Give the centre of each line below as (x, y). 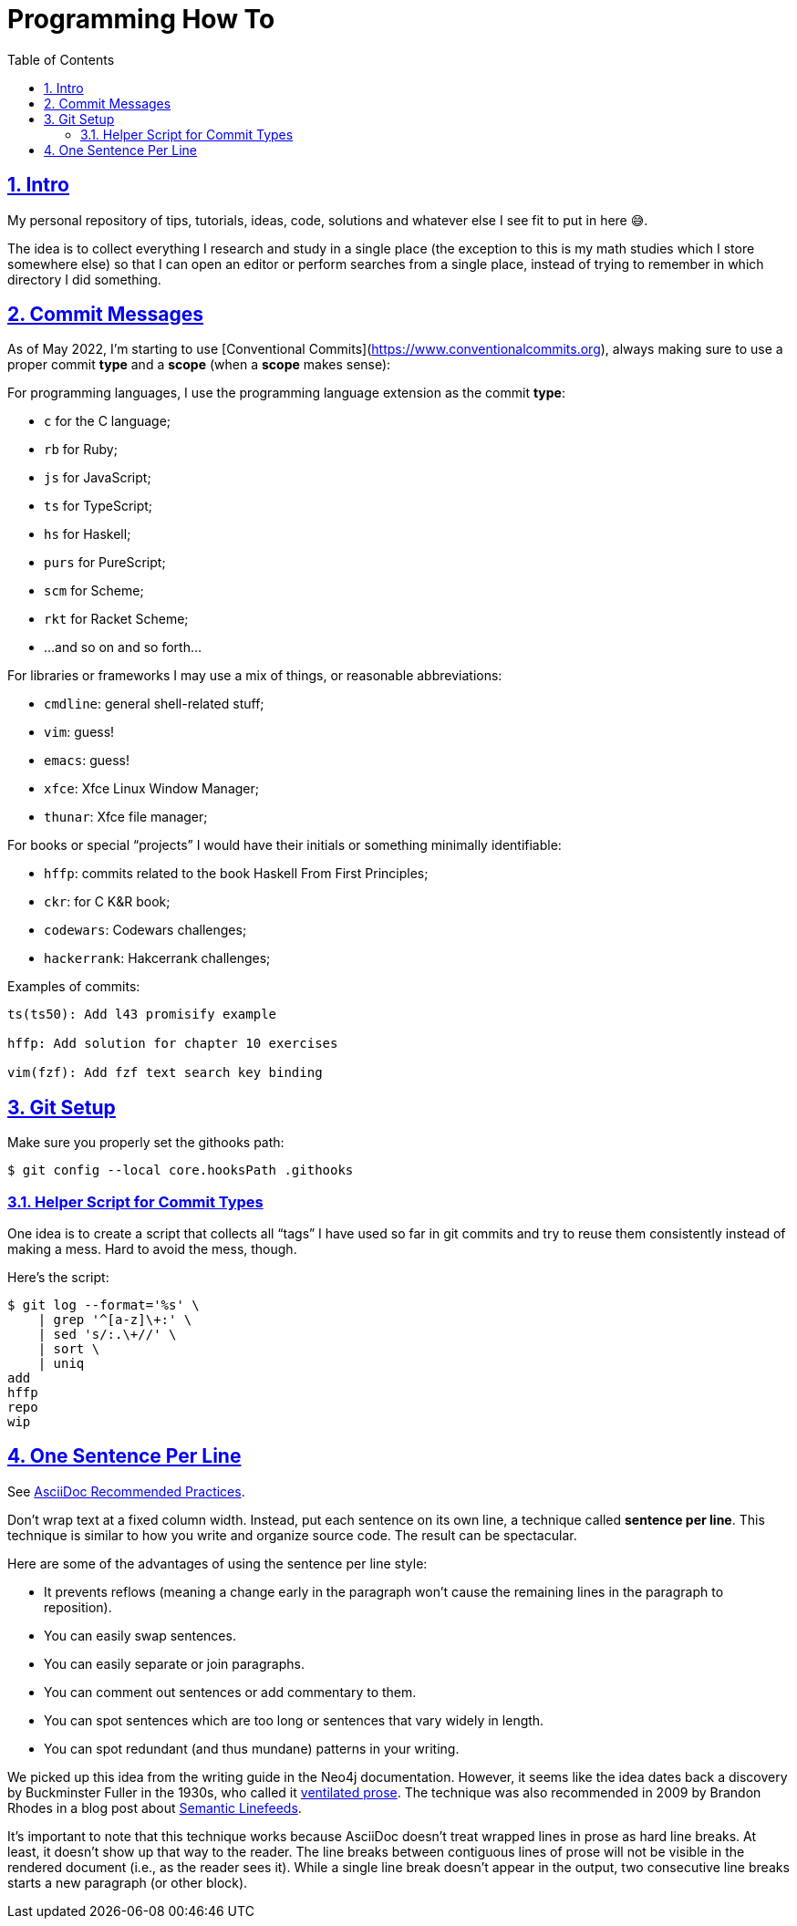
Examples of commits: (74, 987)
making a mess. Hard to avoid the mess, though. (152, 1249)
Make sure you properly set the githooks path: (146, 1143)
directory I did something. (84, 279)
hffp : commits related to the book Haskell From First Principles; (236, 874)
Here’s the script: (58, 1278)
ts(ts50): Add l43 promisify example (142, 1015)
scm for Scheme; (94, 591)
